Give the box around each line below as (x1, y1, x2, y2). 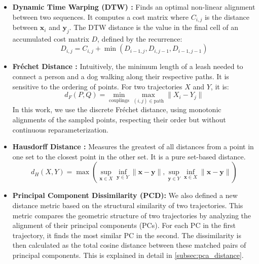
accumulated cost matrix (12, 33, 89, 44)
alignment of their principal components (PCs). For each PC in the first (12, 220, 236, 230)
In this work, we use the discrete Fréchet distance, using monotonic (12, 104, 221, 115)
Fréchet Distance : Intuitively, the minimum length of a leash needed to (12, 61, 243, 72)
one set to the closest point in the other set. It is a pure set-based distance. (12, 151, 246, 161)
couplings (109, 97, 129, 103)
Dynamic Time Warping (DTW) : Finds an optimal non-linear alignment (12, 2, 255, 12)
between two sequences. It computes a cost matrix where (12, 11, 189, 22)
